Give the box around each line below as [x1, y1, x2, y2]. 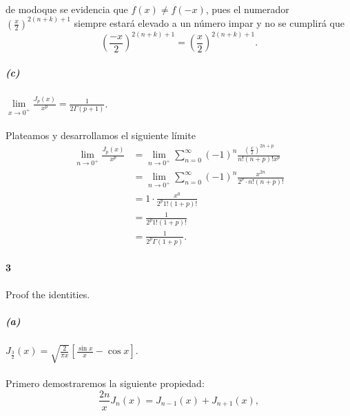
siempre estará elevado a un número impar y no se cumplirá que [74, 16, 344, 30]
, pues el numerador [205, 1, 289, 16]
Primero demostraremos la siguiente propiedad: [6, 375, 205, 390]
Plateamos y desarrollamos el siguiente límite [6, 127, 196, 142]
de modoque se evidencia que [6, 1, 128, 16]
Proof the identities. [6, 287, 90, 301]
